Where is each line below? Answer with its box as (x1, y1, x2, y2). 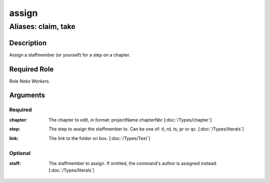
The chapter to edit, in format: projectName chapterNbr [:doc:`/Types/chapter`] (48, 116, 212, 122)
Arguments (9, 91, 45, 99)
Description (9, 38, 47, 47)
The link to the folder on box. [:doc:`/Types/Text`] (48, 135, 150, 141)
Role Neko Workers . (9, 78, 50, 84)
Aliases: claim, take (9, 22, 76, 31)
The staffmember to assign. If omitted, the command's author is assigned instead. (48, 160, 217, 166)
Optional (9, 150, 31, 157)
